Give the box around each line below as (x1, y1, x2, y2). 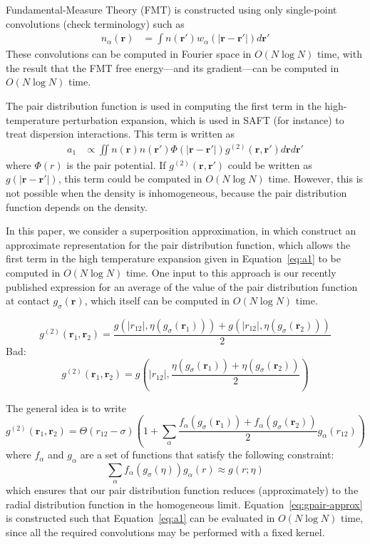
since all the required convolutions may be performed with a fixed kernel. (6, 525, 325, 540)
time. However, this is (268, 171, 364, 186)
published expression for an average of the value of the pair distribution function (6, 279, 358, 294)
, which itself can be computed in (84, 293, 230, 308)
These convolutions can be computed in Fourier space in (6, 46, 252, 61)
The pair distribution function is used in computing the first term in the (6, 98, 322, 113)
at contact (6, 293, 50, 308)
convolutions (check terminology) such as (6, 16, 185, 31)
